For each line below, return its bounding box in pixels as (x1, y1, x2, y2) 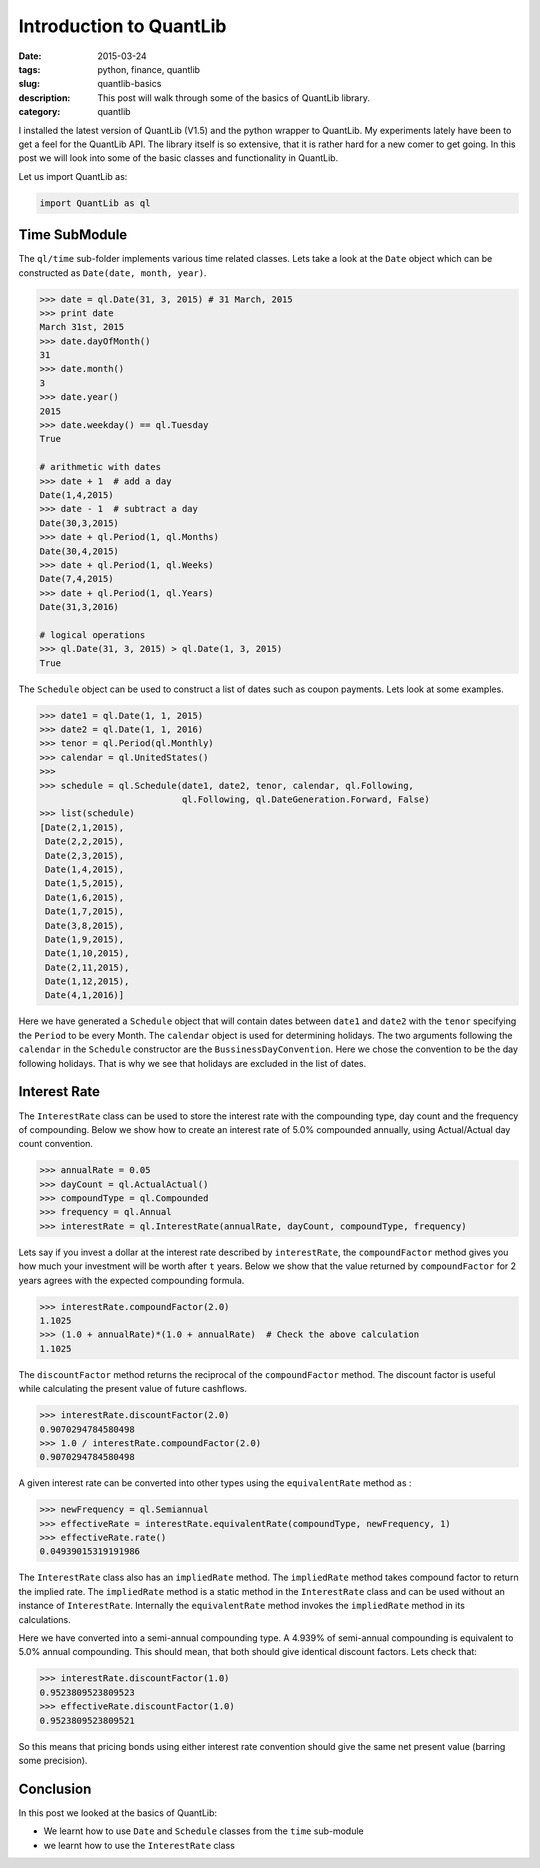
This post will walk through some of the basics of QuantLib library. (97, 91, 370, 104)
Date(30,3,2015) (39, 517, 120, 529)
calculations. (18, 1613, 71, 1625)
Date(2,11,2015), (45, 961, 130, 973)
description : (18, 91, 71, 104)
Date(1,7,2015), (45, 906, 125, 917)
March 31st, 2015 (39, 321, 125, 333)
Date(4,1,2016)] (45, 990, 125, 1001)
